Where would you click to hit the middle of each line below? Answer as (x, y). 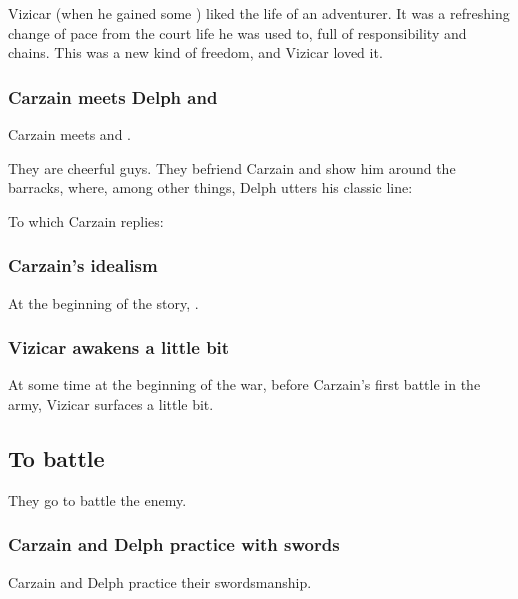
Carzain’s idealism (83, 265)
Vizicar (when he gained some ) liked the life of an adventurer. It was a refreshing (259, 13)
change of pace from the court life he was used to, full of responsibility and (237, 32)
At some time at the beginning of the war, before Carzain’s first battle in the (244, 384)
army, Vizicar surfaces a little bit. (111, 404)
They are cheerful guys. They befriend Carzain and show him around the (232, 167)
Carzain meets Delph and (113, 96)
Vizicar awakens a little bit (119, 347)
